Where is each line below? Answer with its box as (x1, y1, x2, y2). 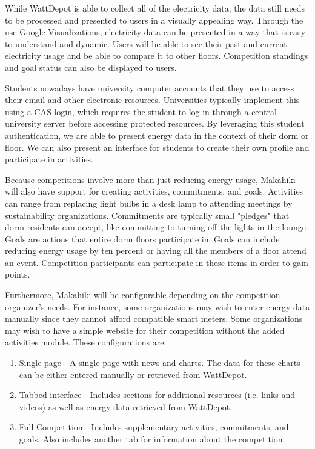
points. (5, 268, 30, 281)
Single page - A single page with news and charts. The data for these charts (19, 356, 300, 369)
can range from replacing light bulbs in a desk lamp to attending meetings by (5, 196, 293, 209)
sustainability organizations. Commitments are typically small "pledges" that (5, 208, 290, 221)
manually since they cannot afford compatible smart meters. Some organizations (5, 312, 303, 325)
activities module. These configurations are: (5, 336, 167, 348)
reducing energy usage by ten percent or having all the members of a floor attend (5, 244, 307, 257)
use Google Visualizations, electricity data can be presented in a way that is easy (5, 25, 306, 38)
